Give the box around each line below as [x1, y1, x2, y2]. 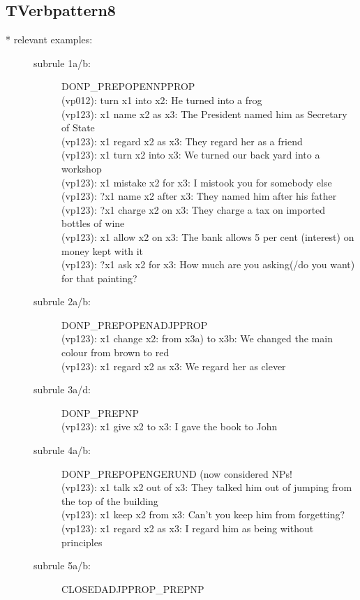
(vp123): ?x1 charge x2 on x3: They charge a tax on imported [61, 202, 326, 217]
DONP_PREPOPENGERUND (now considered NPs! [61, 466, 292, 481]
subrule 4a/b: [33, 443, 91, 458]
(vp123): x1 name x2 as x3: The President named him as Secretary [61, 106, 347, 121]
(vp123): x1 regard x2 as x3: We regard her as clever [61, 358, 286, 373]
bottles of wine [61, 216, 125, 231]
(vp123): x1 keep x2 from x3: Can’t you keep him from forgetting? [61, 507, 345, 522]
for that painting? [61, 270, 137, 285]
